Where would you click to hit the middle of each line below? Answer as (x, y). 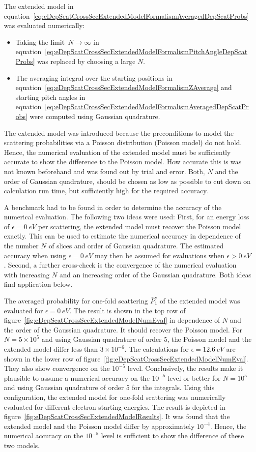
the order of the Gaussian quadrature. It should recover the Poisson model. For (123, 329)
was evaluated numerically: (44, 25)
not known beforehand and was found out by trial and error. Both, (105, 171)
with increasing (27, 274)
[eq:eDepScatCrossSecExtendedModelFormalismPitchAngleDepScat (146, 51)
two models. (22, 445)
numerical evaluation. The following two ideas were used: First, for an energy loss (127, 217)
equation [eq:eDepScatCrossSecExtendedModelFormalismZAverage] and (124, 87)
